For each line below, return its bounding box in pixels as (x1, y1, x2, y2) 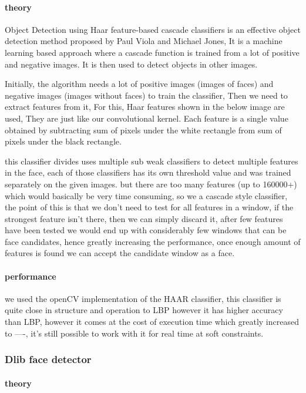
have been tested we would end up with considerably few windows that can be (5, 224, 287, 236)
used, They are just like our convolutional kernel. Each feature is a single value (5, 112, 288, 124)
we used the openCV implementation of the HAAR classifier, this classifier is (5, 292, 281, 304)
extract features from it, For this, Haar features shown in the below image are (5, 100, 285, 113)
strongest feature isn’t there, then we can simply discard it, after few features (5, 212, 283, 224)
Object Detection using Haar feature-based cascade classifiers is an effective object (5, 23, 301, 35)
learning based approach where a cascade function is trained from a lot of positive (5, 46, 300, 58)
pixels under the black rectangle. (5, 135, 122, 147)
